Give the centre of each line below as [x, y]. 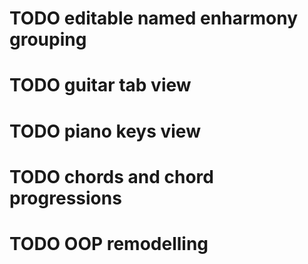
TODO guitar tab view [100, 85]
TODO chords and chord [111, 176]
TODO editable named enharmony [154, 18]
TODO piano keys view [105, 131]
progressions [65, 198]
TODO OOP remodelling [109, 243]
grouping [48, 39]
